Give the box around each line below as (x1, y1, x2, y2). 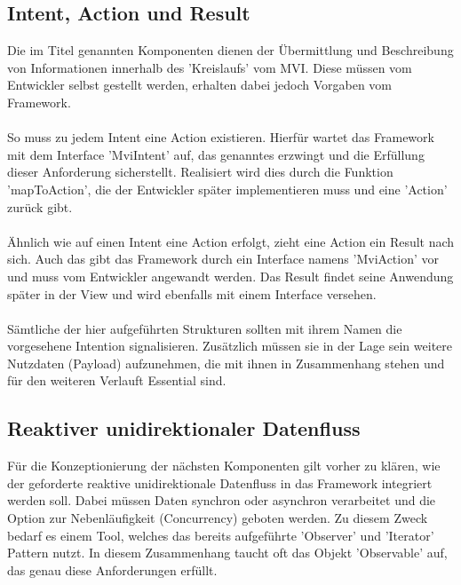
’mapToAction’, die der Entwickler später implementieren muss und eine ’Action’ (7, 179, 448, 198)
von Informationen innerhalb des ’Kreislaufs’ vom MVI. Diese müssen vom (7, 58, 412, 76)
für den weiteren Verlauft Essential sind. (7, 371, 227, 390)
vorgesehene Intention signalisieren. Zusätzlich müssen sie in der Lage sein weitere (7, 336, 453, 355)
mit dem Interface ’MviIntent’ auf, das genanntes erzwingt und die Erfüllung (7, 145, 425, 163)
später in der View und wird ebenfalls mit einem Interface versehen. (7, 284, 377, 303)
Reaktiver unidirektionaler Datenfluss (7, 415, 361, 442)
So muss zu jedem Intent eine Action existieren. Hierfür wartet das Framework (7, 128, 434, 146)
